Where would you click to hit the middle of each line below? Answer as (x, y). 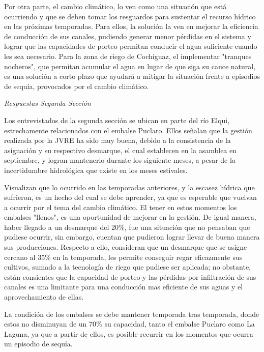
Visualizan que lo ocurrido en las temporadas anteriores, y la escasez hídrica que (129, 187)
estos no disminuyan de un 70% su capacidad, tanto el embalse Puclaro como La (129, 324)
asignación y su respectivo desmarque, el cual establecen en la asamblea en (121, 150)
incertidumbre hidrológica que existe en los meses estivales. (96, 170)
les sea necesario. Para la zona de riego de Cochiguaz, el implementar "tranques (128, 56)
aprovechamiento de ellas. (44, 297)
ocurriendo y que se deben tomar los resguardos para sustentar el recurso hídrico (130, 16)
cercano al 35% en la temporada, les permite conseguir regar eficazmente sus (123, 257)
